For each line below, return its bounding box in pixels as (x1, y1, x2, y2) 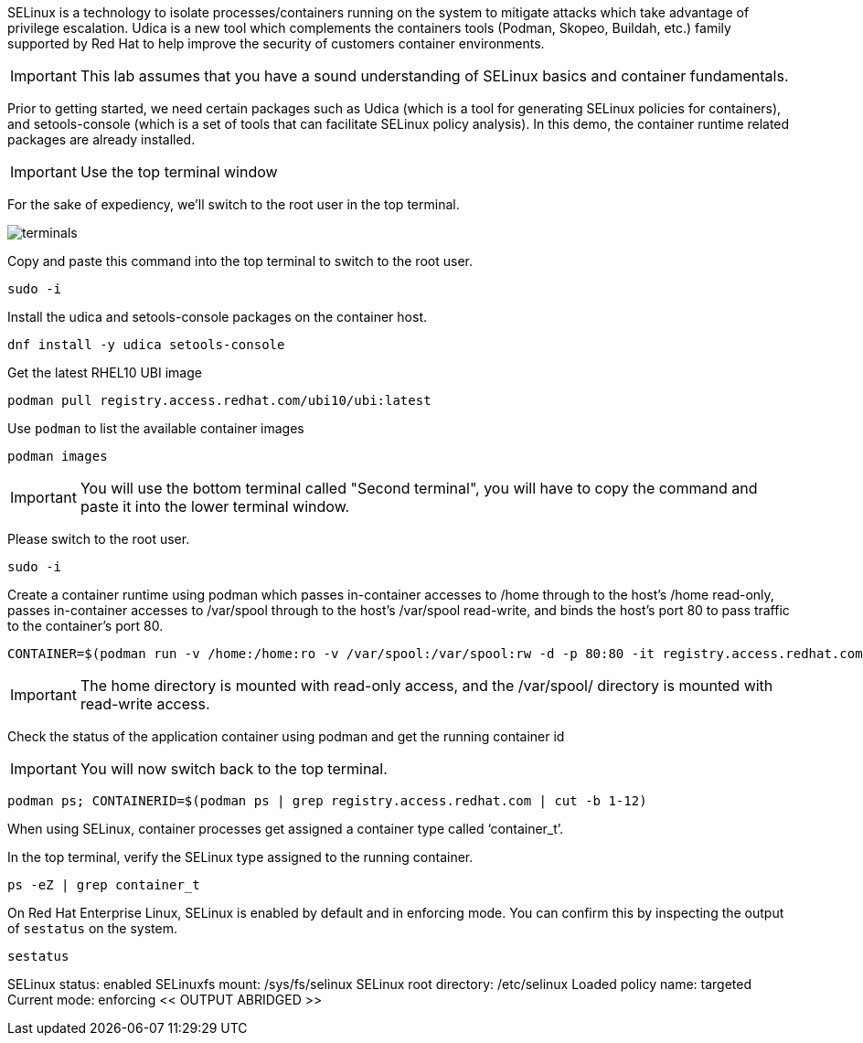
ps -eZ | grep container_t (7, 878, 200, 892)
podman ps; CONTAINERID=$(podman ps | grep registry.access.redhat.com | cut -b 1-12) (7, 793, 647, 808)
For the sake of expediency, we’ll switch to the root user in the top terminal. (7, 197, 460, 212)
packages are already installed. (7, 132, 196, 147)
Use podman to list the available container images (7, 420, 304, 436)
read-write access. (80, 695, 210, 713)
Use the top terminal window (80, 163, 278, 181)
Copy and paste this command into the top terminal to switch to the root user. (7, 253, 473, 269)
